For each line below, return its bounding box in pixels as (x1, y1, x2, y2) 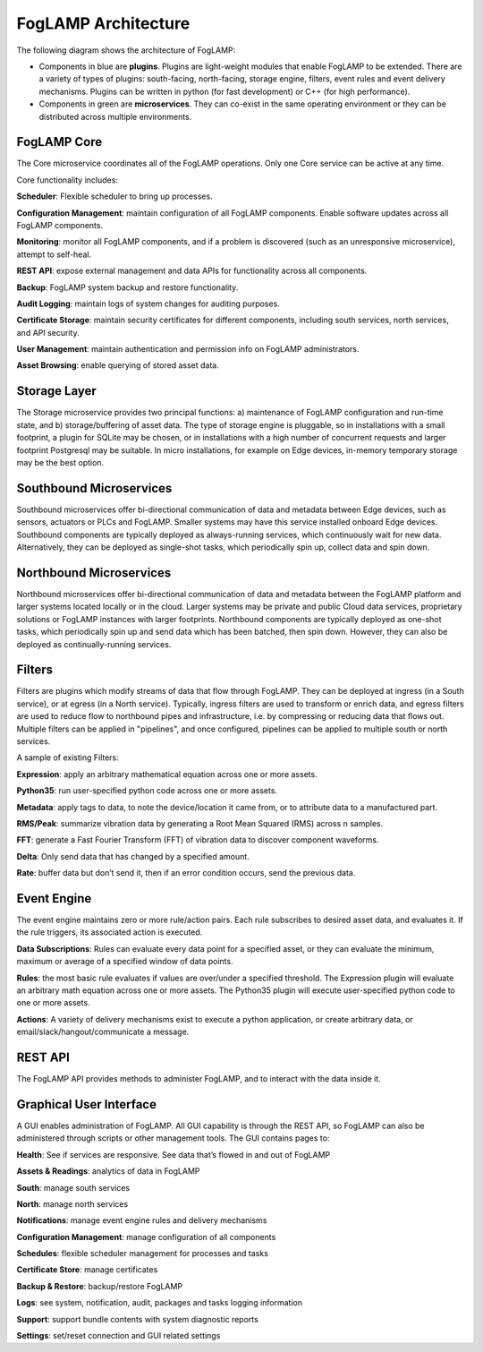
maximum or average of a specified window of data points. (16, 956, 233, 967)
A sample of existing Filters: (16, 752, 120, 763)
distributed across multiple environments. (38, 111, 192, 122)
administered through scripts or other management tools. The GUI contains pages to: (16, 1133, 330, 1143)
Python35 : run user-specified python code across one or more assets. (16, 785, 277, 796)
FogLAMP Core (16, 134, 103, 150)
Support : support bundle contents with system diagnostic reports (16, 1313, 258, 1324)
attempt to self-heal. (16, 249, 92, 260)
